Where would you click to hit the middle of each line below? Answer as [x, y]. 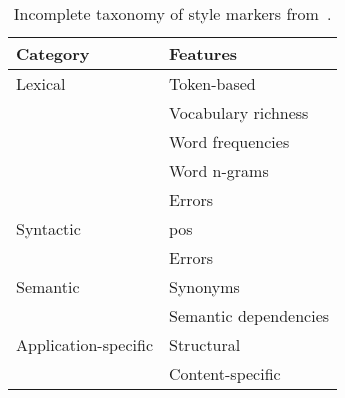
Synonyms [204, 286]
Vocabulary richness [239, 112]
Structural [205, 344]
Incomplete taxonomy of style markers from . [172, 13]
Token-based [212, 83]
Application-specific [84, 344]
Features [203, 53]
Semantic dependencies [249, 315]
